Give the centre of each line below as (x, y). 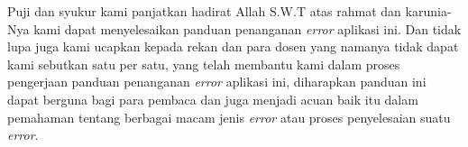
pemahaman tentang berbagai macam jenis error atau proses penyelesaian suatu (229, 117)
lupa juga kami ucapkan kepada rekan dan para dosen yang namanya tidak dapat (233, 46)
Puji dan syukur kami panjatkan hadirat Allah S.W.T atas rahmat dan (204, 11)
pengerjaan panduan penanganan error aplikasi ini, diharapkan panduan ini (217, 82)
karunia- (428, 11)
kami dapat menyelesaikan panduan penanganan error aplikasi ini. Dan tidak (248, 28)
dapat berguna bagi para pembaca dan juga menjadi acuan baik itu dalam (213, 99)
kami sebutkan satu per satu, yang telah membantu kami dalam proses (204, 64)
